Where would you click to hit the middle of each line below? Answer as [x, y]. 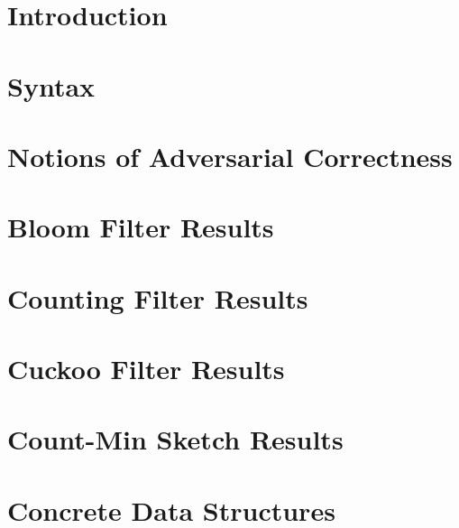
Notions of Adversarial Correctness [230, 156]
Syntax [51, 85]
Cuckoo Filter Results [146, 369]
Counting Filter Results [158, 297]
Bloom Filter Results [141, 227]
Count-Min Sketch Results [175, 439]
